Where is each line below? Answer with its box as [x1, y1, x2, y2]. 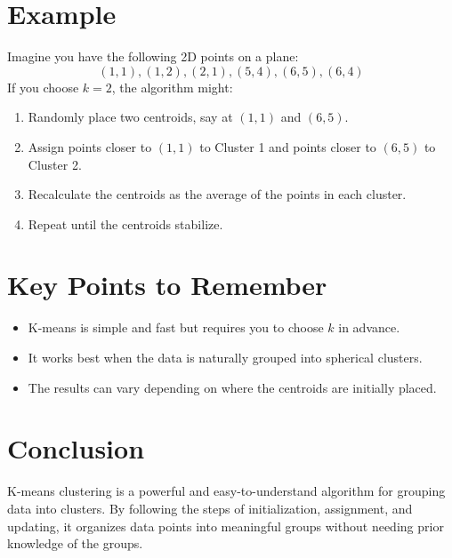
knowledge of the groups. [7, 534, 143, 553]
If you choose [7, 77, 79, 96]
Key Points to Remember [7, 267, 327, 303]
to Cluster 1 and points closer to [199, 137, 376, 155]
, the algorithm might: [111, 77, 233, 96]
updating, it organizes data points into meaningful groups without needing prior [7, 516, 444, 535]
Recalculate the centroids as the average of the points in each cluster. [28, 185, 407, 203]
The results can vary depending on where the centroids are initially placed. [28, 378, 437, 396]
